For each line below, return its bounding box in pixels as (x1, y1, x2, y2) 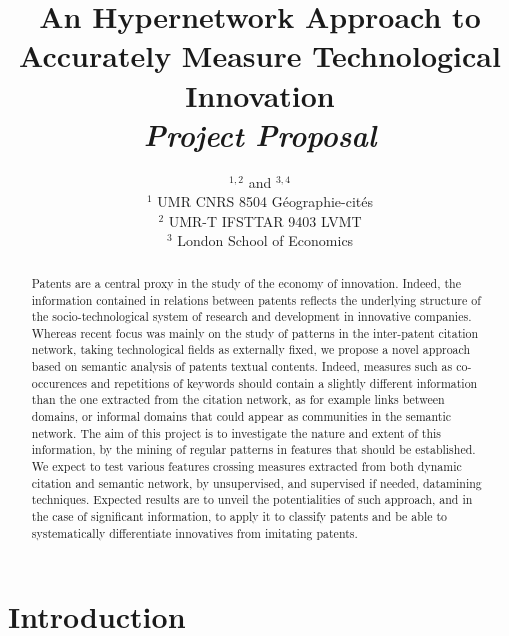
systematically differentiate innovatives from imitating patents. (31, 524, 358, 541)
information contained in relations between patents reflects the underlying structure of (31, 291, 481, 308)
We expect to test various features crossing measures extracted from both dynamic (31, 458, 462, 475)
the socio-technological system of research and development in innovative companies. (31, 308, 472, 325)
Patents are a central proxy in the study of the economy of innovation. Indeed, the (31, 274, 461, 291)
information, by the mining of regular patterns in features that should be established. (31, 441, 476, 458)
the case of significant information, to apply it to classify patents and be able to (31, 508, 448, 525)
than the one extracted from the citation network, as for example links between (31, 391, 445, 408)
